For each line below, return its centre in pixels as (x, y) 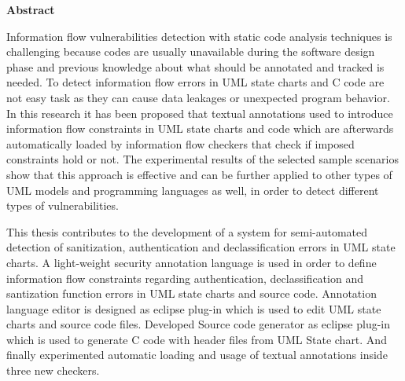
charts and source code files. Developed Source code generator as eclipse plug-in (199, 324)
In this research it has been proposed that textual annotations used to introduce (200, 113)
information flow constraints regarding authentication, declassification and (185, 278)
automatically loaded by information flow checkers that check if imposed (180, 143)
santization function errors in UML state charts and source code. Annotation (191, 293)
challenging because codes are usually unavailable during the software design (191, 51)
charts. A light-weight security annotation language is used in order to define (191, 262)
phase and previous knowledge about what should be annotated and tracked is (195, 66)
